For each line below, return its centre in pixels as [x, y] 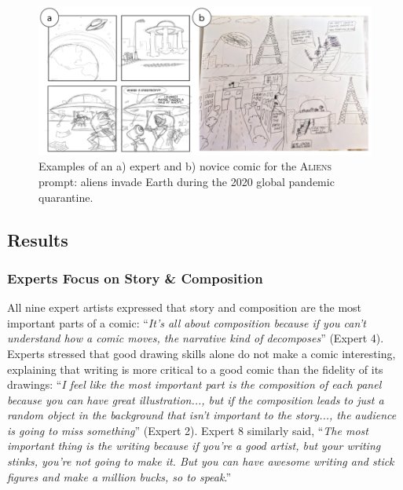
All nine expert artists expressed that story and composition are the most [185, 307]
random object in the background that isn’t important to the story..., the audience [202, 415]
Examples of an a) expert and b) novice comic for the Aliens [185, 166]
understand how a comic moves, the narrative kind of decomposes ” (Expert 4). [196, 338]
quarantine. [66, 197]
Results [38, 239]
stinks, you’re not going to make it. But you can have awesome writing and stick [201, 461]
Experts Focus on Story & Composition [135, 278]
